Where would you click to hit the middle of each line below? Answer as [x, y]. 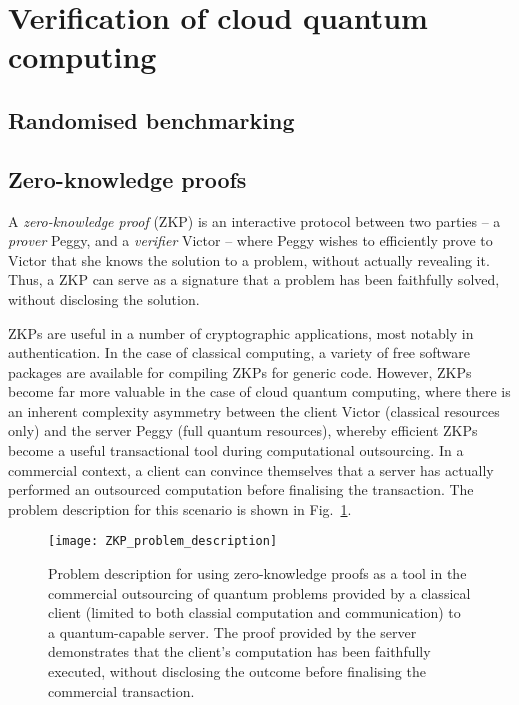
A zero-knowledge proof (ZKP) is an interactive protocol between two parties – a [254, 220]
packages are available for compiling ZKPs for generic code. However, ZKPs [240, 371]
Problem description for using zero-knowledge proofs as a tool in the [257, 573]
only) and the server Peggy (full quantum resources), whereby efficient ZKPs [243, 430]
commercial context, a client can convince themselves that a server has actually [251, 469]
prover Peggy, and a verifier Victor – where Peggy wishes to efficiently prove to [250, 240]
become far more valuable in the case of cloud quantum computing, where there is [259, 391]
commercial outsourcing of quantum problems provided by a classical [259, 592]
